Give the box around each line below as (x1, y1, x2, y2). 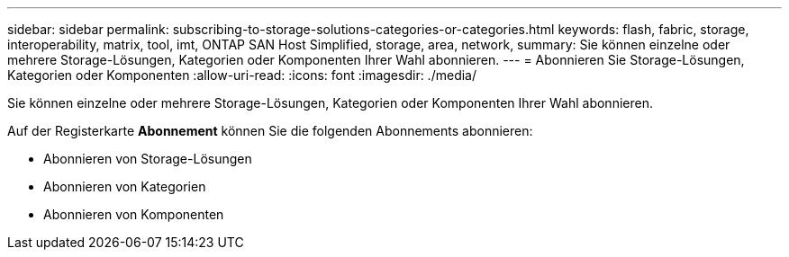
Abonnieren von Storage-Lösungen (43, 151, 252, 166)
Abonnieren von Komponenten (43, 207, 224, 222)
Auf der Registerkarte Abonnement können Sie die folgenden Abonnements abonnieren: (7, 123, 533, 138)
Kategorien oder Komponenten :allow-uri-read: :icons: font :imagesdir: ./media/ (7, 67, 476, 83)
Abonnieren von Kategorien (43, 179, 206, 194)
